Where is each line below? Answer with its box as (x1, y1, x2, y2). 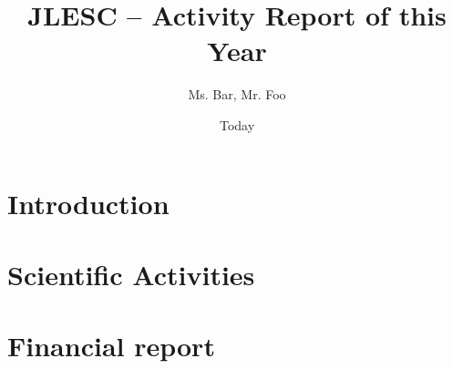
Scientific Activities (7, 255, 255, 292)
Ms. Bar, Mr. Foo (188, 85, 286, 104)
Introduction (7, 184, 170, 221)
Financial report (7, 327, 215, 364)
